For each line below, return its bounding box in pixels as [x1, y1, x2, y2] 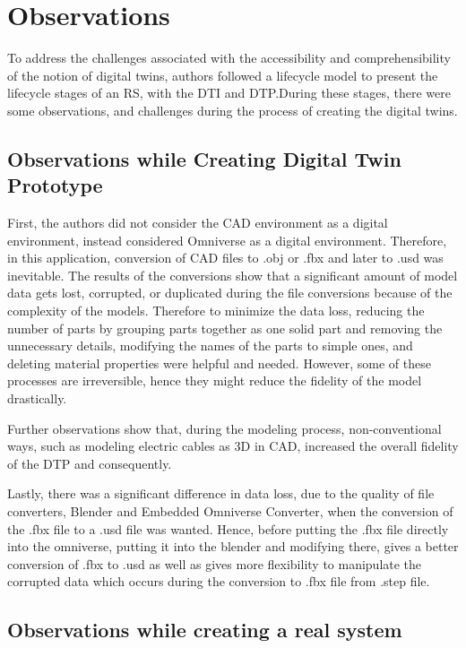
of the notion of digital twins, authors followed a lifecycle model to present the [7, 65, 438, 84]
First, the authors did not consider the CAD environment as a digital [7, 213, 388, 232]
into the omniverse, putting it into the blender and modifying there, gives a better [7, 537, 459, 556]
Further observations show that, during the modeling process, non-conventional [7, 419, 442, 437]
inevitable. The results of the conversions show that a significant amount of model [7, 265, 458, 284]
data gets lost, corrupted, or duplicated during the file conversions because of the [7, 283, 453, 302]
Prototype [7, 171, 103, 199]
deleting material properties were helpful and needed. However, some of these [7, 353, 431, 372]
